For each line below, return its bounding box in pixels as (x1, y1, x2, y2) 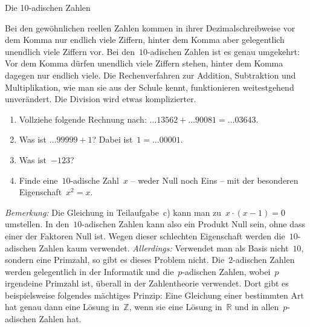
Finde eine (19, 173, 58, 186)
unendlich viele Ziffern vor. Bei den (5, 45, 135, 57)
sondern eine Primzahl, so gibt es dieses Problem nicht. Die (5, 253, 225, 266)
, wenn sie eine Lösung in (129, 300, 222, 313)
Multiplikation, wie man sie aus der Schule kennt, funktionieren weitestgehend (5, 80, 294, 93)
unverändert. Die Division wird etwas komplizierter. (5, 92, 196, 105)
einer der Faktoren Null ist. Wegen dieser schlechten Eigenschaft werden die (5, 229, 285, 242)
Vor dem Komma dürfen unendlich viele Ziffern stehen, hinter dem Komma (5, 57, 283, 70)
